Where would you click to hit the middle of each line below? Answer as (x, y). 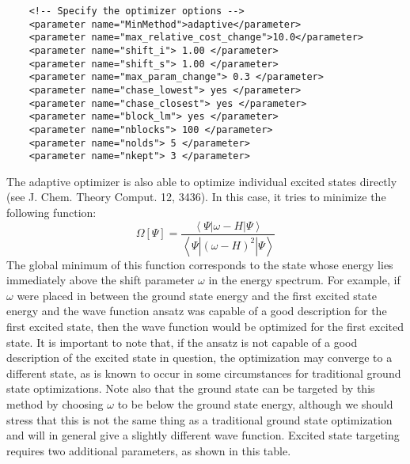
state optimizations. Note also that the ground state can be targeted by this (191, 388)
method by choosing (55, 403)
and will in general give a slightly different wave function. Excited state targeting (203, 435)
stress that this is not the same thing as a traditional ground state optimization (199, 419)
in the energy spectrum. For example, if (304, 280)
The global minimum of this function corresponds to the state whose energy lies (200, 264)
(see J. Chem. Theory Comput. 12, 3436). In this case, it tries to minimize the (196, 197)
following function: (51, 213)
